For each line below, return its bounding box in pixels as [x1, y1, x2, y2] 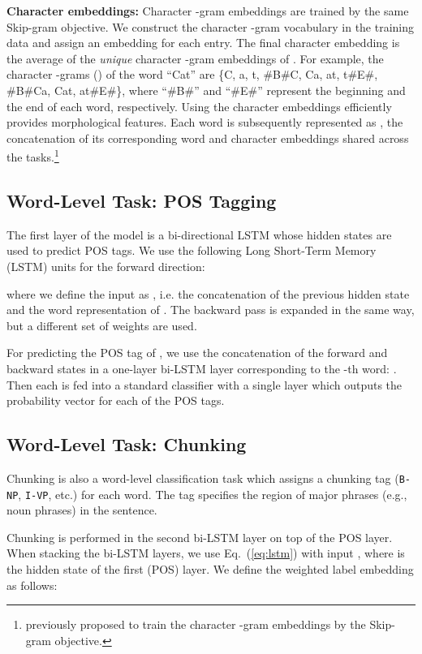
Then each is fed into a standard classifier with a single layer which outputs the [6, 376, 403, 393]
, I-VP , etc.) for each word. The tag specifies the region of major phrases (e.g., [18, 485, 407, 502]
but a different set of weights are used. [6, 316, 197, 333]
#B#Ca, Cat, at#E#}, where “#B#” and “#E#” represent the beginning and [6, 81, 406, 98]
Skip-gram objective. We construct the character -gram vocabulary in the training [6, 18, 415, 35]
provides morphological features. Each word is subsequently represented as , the [6, 114, 403, 131]
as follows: [6, 576, 58, 593]
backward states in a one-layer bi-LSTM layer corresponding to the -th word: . [6, 359, 397, 376]
